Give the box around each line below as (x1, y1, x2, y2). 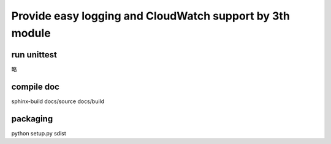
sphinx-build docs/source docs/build (11, 98, 105, 105)
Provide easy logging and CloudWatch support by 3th (11, 9, 291, 23)
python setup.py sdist (11, 129, 67, 137)
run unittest (11, 49, 58, 60)
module (11, 26, 51, 40)
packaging (11, 113, 53, 124)
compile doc (11, 81, 59, 92)
